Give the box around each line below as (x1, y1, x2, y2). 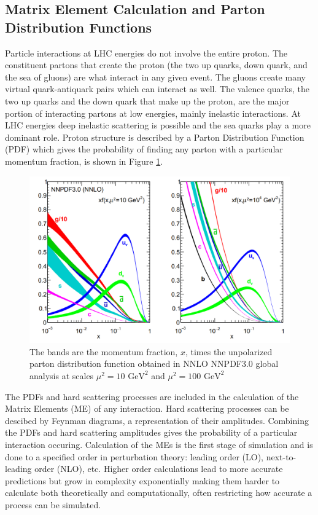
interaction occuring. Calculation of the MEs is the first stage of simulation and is (5, 438, 313, 450)
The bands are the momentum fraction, (29, 345, 178, 358)
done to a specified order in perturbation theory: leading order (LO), (5, 450, 263, 463)
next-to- (266, 450, 297, 463)
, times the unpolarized (185, 345, 273, 358)
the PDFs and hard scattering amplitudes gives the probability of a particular (5, 426, 298, 439)
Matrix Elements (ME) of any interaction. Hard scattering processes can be (5, 402, 289, 415)
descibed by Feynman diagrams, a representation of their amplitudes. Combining (5, 414, 309, 427)
